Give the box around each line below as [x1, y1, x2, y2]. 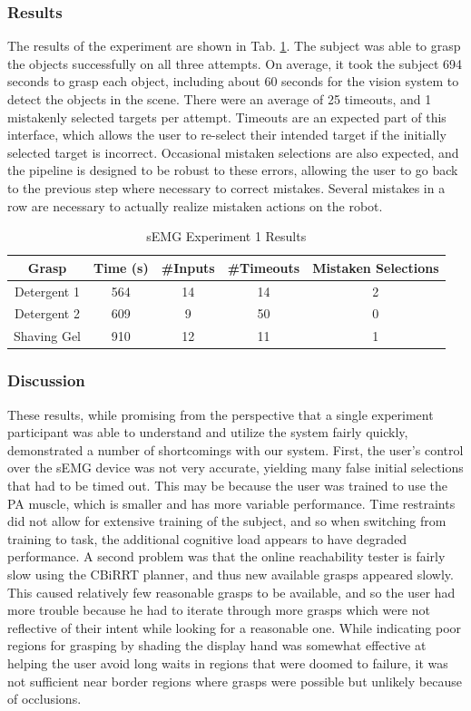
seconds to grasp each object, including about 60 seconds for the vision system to [7, 72, 459, 91]
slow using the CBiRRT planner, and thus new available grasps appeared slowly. [7, 564, 454, 583]
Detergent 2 [15, 304, 80, 323]
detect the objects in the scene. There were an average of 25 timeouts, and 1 [7, 90, 432, 108]
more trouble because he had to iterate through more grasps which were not [7, 600, 430, 619]
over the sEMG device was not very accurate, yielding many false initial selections [7, 458, 464, 477]
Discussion [7, 369, 85, 392]
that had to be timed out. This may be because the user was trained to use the [7, 475, 447, 494]
